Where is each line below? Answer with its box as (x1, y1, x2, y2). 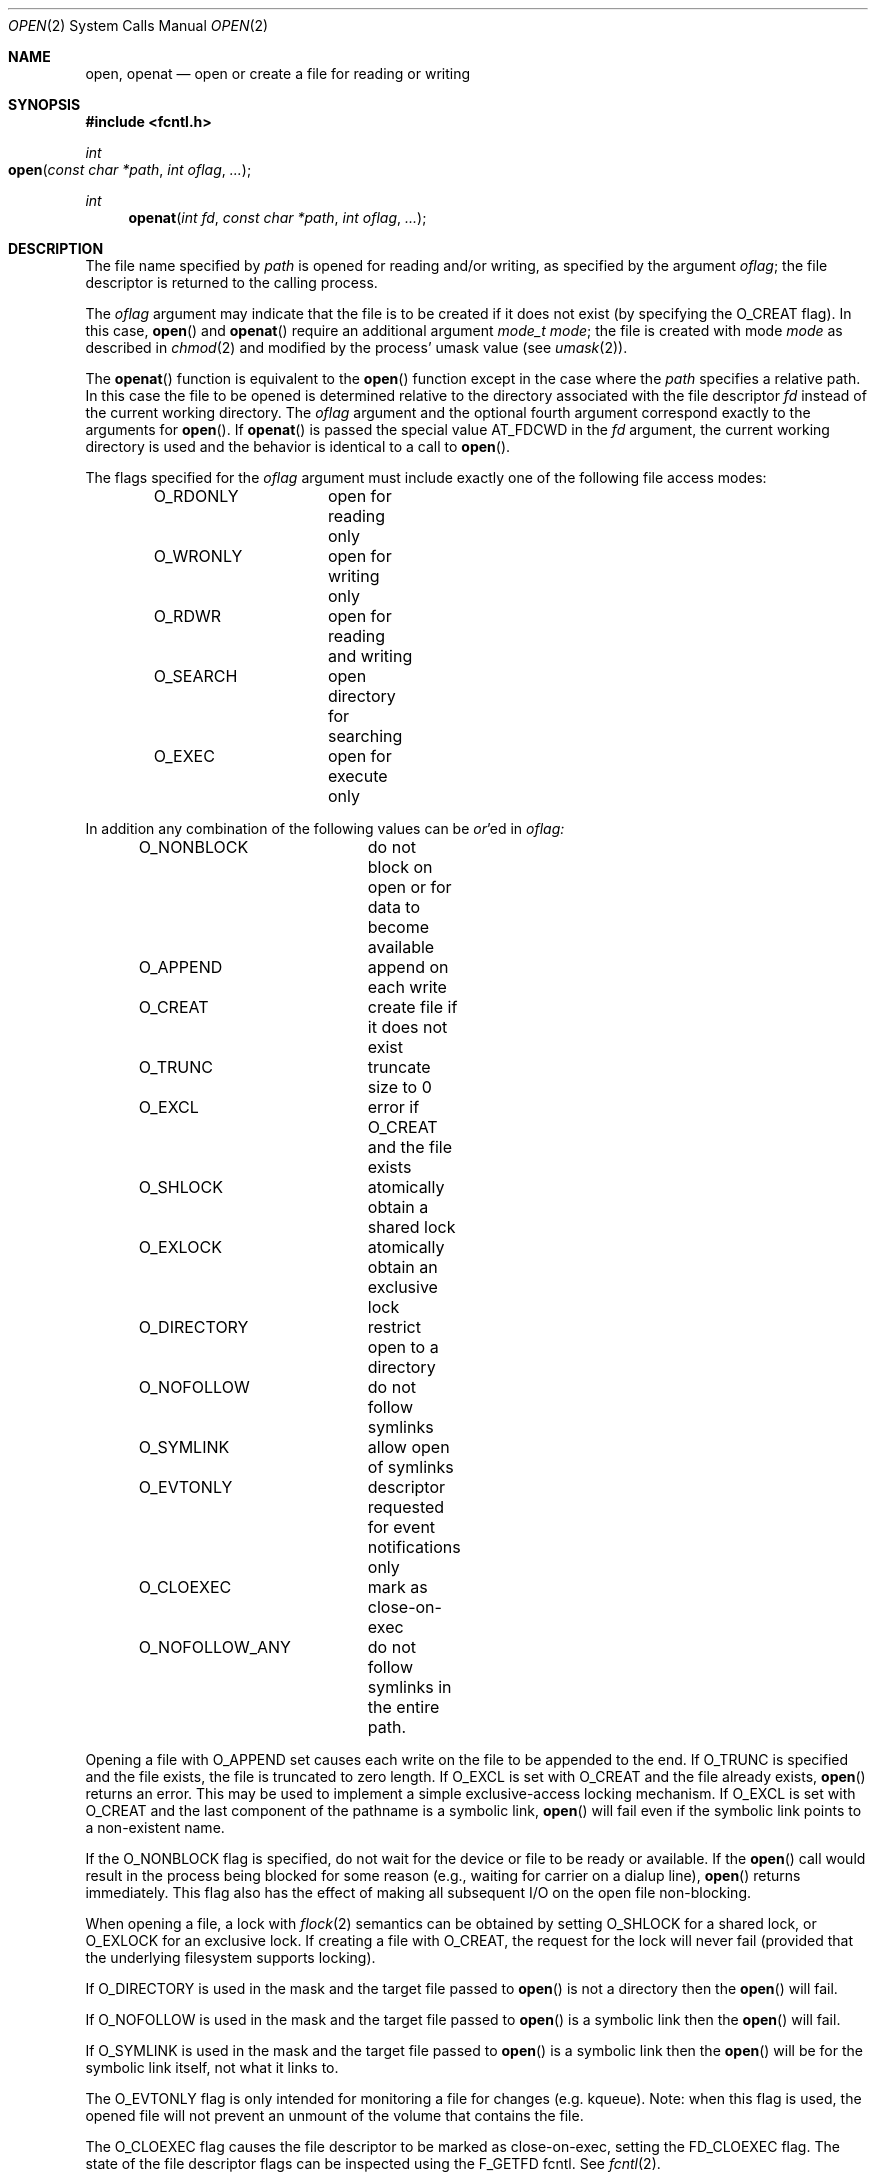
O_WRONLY (153, 546, 243, 566)
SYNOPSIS (8, 96, 81, 113)
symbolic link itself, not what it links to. (85, 2059, 339, 2076)
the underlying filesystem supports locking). (85, 1949, 376, 1966)
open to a (367, 1337, 439, 1357)
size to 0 (367, 1077, 432, 1097)
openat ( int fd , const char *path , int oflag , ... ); (128, 209, 427, 226)
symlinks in (367, 1677, 452, 1697)
